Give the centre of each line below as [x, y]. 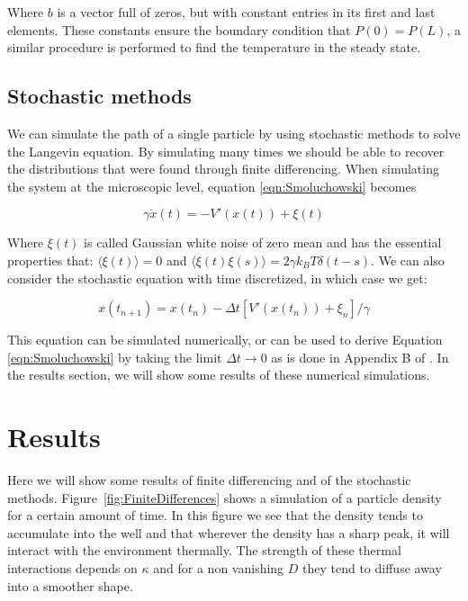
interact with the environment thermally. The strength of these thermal [204, 550]
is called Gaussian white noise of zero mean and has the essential [263, 242]
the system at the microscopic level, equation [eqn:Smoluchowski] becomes [212, 186]
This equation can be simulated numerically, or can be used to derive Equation [225, 340]
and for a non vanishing [219, 568]
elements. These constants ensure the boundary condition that [179, 29]
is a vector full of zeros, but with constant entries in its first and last [246, 12]
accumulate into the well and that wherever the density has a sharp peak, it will [229, 532]
